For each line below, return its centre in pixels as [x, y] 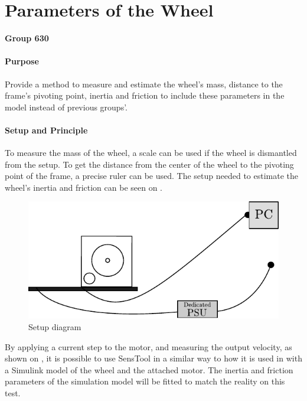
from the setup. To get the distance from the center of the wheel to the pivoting [149, 164]
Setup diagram [55, 326]
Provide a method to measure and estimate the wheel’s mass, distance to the [144, 84]
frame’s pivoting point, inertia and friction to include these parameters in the [145, 95]
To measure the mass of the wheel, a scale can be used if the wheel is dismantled [151, 153]
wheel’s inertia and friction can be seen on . [84, 187]
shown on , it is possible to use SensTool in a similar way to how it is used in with [153, 358]
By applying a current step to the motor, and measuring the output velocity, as [148, 346]
